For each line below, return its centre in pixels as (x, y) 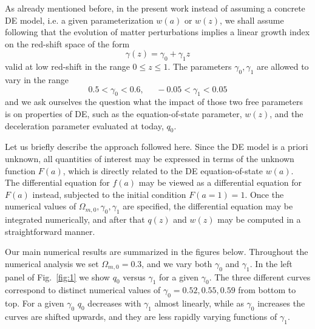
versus (134, 276)
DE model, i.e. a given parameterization (79, 20)
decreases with (114, 303)
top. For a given (35, 303)
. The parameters (200, 66)
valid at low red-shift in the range (67, 66)
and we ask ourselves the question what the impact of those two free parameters (154, 102)
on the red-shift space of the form (67, 43)
